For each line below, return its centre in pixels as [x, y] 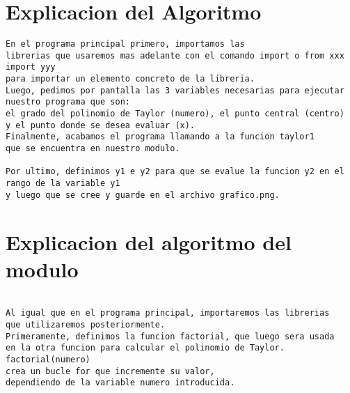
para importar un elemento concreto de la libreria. [130, 79]
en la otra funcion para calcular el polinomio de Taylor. [145, 348]
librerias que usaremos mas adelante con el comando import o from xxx [175, 55]
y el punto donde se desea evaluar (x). [101, 125]
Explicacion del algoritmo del [149, 241]
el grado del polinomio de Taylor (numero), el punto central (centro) [175, 114]
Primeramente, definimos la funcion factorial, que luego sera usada [170, 336]
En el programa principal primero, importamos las [125, 44]
